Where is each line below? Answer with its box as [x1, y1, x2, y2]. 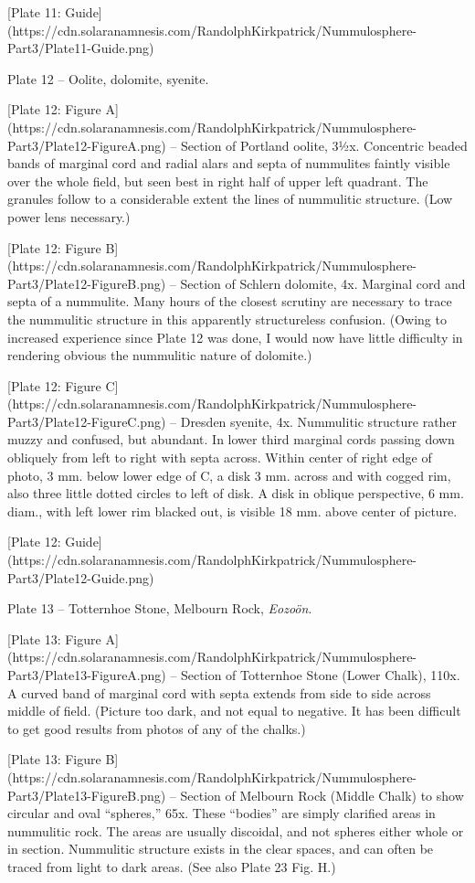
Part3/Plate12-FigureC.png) [7, 411, 166, 431]
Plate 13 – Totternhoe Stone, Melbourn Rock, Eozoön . [7, 599, 312, 618]
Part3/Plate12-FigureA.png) [7, 135, 166, 154]
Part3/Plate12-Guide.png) [7, 568, 154, 587]
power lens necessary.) [7, 207, 131, 226]
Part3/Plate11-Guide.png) [7, 38, 154, 58]
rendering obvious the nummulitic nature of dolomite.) [7, 346, 312, 365]
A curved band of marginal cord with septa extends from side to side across [7, 683, 431, 702]
